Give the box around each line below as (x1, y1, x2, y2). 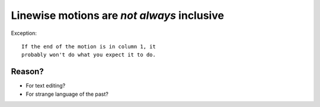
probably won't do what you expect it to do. (21, 51, 156, 59)
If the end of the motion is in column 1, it (21, 43, 156, 50)
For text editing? (25, 82, 66, 89)
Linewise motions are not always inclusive (11, 9, 225, 22)
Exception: (11, 30, 37, 37)
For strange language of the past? (25, 90, 109, 98)
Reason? (11, 67, 44, 77)
